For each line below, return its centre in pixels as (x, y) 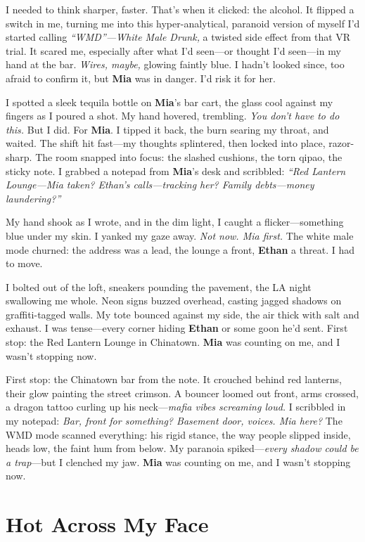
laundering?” (33, 198)
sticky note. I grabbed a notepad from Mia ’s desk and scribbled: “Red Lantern (176, 170)
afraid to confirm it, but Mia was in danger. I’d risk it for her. (141, 78)
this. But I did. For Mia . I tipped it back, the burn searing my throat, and (167, 129)
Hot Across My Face (107, 524)
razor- (341, 143)
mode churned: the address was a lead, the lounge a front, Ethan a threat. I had (180, 249)
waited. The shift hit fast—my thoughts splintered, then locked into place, (166, 143)
